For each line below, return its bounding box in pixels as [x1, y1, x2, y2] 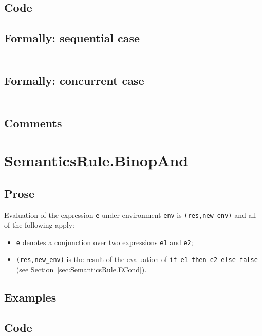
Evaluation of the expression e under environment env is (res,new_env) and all [4, 209, 256, 220]
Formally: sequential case [4, 30, 140, 46]
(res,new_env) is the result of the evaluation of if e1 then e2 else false [16, 254, 258, 265]
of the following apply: [4, 219, 74, 230]
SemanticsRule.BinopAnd [4, 150, 189, 171]
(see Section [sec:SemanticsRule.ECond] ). [16, 264, 147, 275]
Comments [4, 115, 62, 130]
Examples [4, 289, 57, 305]
